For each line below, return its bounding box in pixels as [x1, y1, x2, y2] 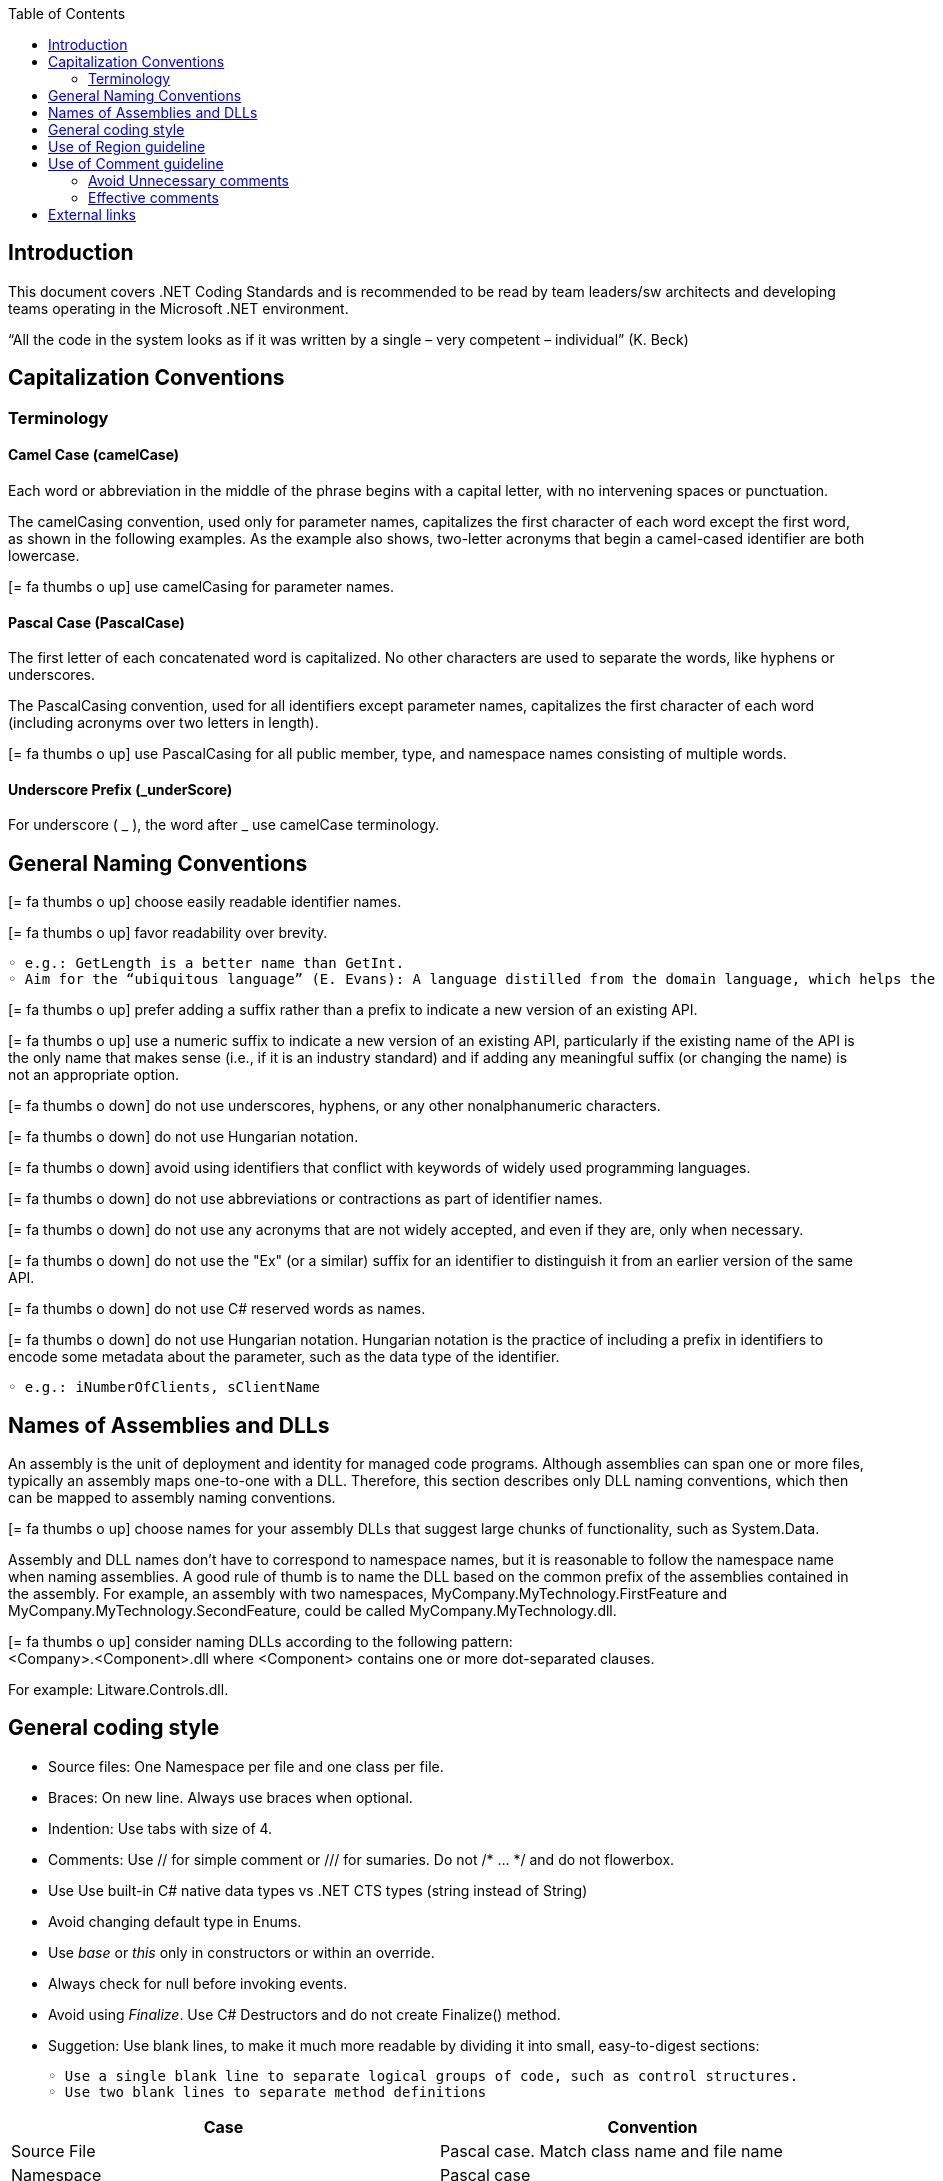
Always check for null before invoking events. [48, 1974, 348, 1992]
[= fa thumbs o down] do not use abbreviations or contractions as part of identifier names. [8, 1190, 603, 1208]
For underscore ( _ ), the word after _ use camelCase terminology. [8, 816, 440, 834]
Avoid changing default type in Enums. [48, 1912, 302, 1930]
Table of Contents [8, 5, 126, 22]
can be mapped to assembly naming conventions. [8, 1489, 336, 1507]
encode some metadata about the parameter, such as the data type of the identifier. [8, 1348, 560, 1366]
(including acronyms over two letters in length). [8, 714, 319, 732]
